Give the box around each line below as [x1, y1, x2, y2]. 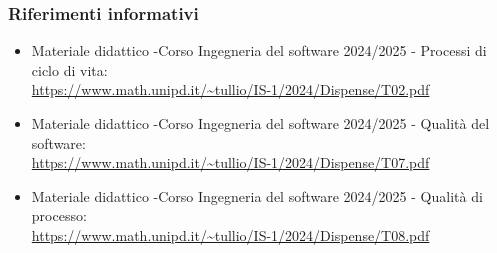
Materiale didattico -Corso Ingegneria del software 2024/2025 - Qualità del [31, 113, 490, 133]
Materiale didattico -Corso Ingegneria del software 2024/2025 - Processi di [31, 40, 487, 61]
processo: [31, 205, 87, 226]
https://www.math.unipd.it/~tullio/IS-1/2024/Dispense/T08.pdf [31, 224, 430, 245]
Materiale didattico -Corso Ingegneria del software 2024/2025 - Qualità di [31, 185, 483, 206]
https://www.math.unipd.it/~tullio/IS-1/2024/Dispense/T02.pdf [31, 79, 430, 100]
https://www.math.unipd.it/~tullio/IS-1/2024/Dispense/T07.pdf [31, 152, 430, 173]
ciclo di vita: [31, 59, 108, 80]
